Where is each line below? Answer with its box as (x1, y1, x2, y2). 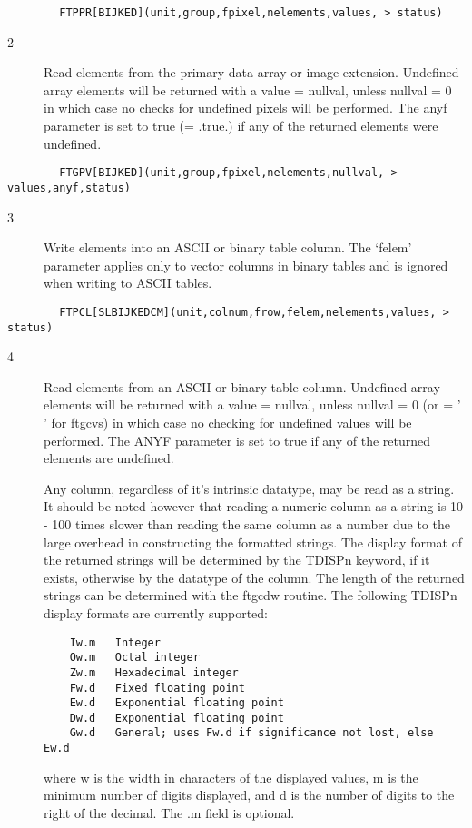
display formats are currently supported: (44, 603, 269, 622)
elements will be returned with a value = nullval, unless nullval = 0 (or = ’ (44, 395, 461, 414)
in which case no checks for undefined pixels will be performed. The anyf (44, 98, 447, 117)
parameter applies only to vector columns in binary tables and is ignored (44, 255, 448, 274)
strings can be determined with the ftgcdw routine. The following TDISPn (44, 586, 457, 605)
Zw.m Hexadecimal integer (69, 665, 239, 679)
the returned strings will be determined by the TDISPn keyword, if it (44, 550, 430, 569)
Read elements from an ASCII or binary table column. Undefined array (44, 377, 440, 396)
